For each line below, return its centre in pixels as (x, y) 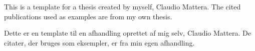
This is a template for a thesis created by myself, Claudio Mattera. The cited (122, 6)
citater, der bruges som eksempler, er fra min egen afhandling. (99, 42)
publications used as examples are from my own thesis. (88, 16)
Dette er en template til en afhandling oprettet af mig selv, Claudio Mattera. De (127, 33)
